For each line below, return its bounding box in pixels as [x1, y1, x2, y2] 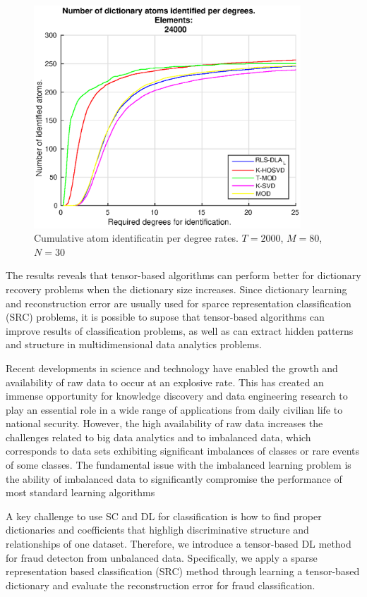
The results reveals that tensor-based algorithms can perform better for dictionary [6, 268, 361, 283]
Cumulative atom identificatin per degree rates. [34, 230, 239, 245]
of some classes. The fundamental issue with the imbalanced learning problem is [6, 457, 351, 472]
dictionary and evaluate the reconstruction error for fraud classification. [6, 577, 315, 592]
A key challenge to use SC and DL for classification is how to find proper [6, 508, 322, 523]
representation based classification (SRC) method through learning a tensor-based [6, 564, 360, 579]
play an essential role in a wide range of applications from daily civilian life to [6, 402, 343, 417]
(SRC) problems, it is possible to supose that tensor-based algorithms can [6, 309, 325, 324]
